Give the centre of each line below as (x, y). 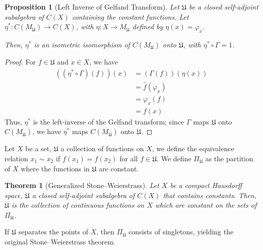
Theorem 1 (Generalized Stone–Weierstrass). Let (82, 185)
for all (129, 158)
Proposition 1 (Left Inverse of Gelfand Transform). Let (92, 7)
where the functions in (55, 168)
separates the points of (53, 232)
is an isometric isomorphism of (82, 44)
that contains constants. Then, (210, 195)
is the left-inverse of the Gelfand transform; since (109, 121)
